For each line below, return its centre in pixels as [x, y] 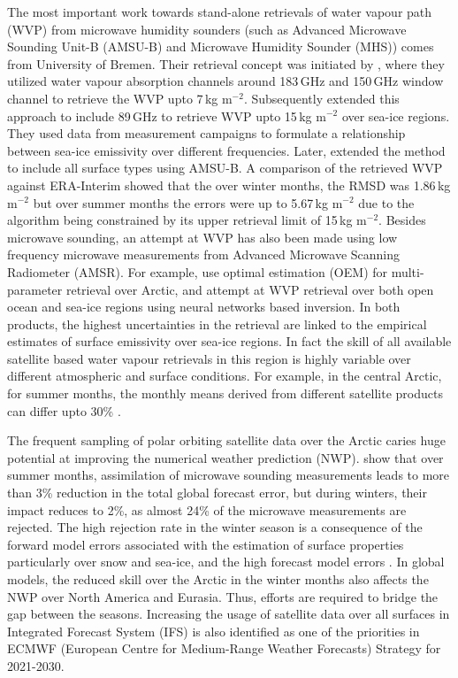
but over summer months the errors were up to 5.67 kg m [188, 202]
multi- [408, 271]
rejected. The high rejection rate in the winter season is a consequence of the [215, 527]
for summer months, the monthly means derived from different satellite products [225, 393]
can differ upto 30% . [64, 410]
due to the [386, 202]
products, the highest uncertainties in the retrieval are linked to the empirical [217, 324]
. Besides [402, 220]
